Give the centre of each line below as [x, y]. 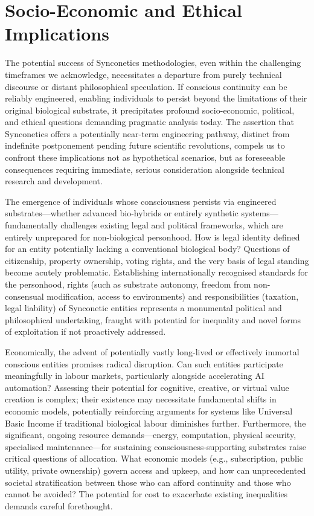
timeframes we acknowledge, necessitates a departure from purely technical [143, 74]
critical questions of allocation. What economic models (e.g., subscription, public [154, 458]
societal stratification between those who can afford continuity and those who [148, 482]
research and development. [54, 181]
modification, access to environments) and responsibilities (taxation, [173, 296]
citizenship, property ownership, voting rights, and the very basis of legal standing [157, 260]
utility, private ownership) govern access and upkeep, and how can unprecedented [155, 470]
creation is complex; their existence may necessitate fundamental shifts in [141, 399]
